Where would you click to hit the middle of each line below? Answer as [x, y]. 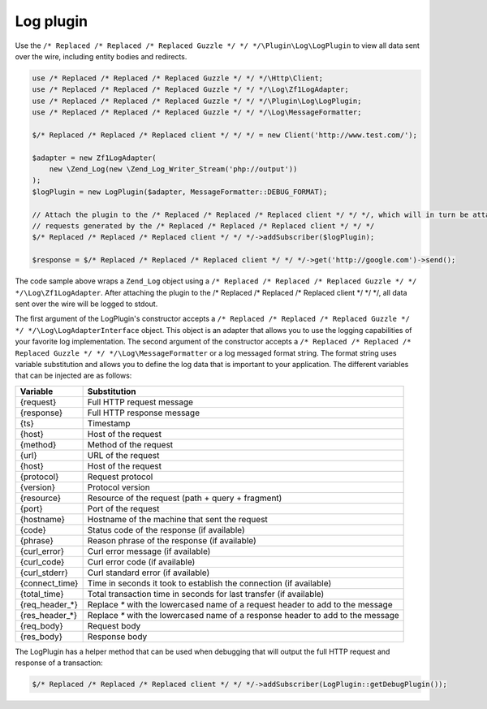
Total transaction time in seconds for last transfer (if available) [206, 594]
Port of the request [123, 508]
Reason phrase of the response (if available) [172, 540]
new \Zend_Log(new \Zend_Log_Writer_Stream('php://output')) [173, 169]
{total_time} [42, 594]
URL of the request [123, 455]
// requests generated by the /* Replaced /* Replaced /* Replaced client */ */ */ [203, 226]
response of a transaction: [59, 663]
